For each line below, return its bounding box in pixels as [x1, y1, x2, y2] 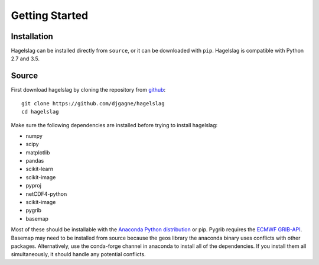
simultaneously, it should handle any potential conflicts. [11, 251, 146, 258]
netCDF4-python [25, 190, 67, 198]
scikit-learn [25, 166, 53, 173]
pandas [25, 157, 44, 164]
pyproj [25, 182, 41, 189]
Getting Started [11, 9, 89, 22]
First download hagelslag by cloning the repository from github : [11, 86, 165, 93]
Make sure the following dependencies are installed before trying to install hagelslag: [11, 121, 218, 128]
